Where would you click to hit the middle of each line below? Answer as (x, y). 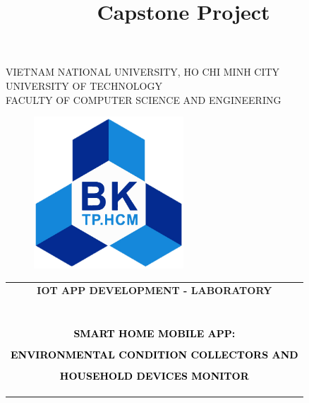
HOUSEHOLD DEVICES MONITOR (154, 375)
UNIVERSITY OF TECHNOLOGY (84, 85)
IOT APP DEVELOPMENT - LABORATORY (154, 290)
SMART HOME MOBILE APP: (154, 333)
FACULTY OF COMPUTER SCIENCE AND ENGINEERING (144, 99)
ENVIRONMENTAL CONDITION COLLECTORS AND (154, 354)
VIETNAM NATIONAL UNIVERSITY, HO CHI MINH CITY (143, 72)
